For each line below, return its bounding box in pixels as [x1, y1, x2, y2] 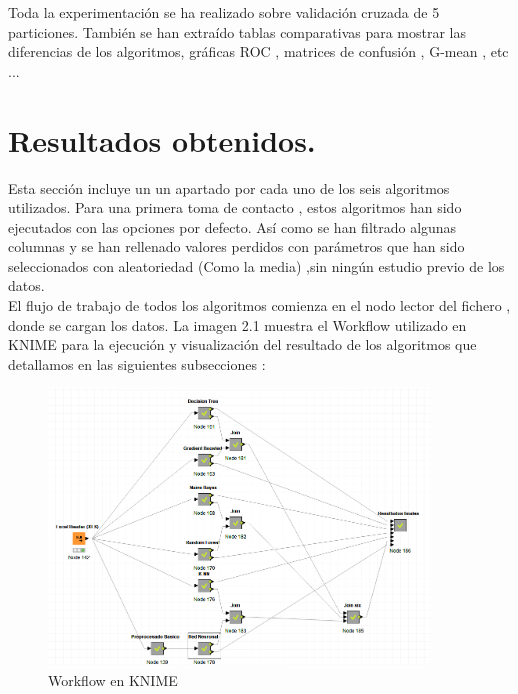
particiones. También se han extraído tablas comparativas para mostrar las [8, 21, 467, 42]
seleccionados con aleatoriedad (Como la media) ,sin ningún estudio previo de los [8, 255, 505, 276]
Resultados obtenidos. [8, 119, 316, 160]
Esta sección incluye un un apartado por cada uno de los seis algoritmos [8, 177, 450, 198]
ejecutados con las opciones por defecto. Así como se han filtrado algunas [8, 216, 457, 237]
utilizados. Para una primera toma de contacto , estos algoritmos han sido [8, 197, 462, 218]
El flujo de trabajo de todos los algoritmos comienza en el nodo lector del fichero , [8, 295, 511, 316]
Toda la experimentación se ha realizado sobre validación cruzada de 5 [8, 2, 440, 22]
